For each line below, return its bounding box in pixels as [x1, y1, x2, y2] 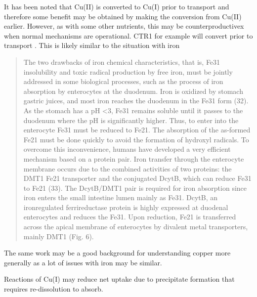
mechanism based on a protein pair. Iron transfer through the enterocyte [23, 153, 244, 164]
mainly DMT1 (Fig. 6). [23, 231, 94, 241]
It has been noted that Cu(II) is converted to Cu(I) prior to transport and [4, 1, 229, 11]
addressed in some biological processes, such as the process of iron [23, 76, 223, 86]
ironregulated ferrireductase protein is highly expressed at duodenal [23, 202, 228, 212]
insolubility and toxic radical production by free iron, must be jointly [23, 66, 233, 77]
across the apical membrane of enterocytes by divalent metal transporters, [23, 221, 248, 232]
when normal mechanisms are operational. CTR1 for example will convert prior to [4, 30, 253, 41]
